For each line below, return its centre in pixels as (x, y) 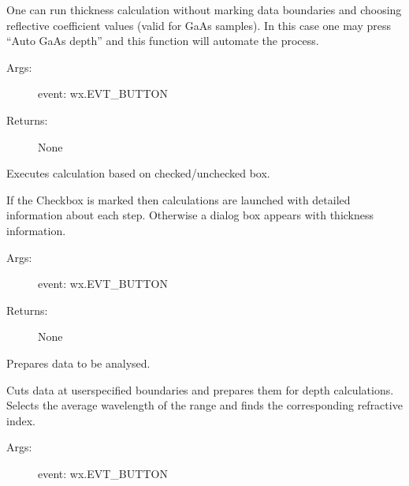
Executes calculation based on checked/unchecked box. (138, 173)
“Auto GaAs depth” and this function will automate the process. (163, 41)
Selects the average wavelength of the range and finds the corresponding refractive (204, 405)
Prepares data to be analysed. (78, 363)
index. (21, 420)
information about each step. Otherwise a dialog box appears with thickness (190, 215)
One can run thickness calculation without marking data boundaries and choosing (204, 9)
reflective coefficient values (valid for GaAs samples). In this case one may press (199, 25)
